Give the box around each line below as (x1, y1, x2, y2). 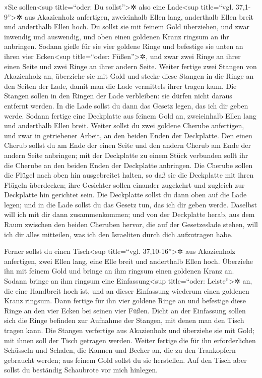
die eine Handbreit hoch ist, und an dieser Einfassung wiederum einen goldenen (4, 285, 249, 296)
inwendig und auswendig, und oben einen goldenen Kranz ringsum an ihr (4, 31, 229, 41)
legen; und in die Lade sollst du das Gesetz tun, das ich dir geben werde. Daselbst (4, 199, 257, 209)
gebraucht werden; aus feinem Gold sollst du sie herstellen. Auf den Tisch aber (4, 354, 247, 365)
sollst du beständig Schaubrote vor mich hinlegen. (4, 364, 158, 375)
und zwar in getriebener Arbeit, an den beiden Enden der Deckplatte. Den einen (4, 130, 252, 140)
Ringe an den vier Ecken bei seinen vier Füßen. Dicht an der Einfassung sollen (4, 305, 246, 315)
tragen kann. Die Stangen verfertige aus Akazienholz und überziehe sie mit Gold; (4, 325, 254, 335)
